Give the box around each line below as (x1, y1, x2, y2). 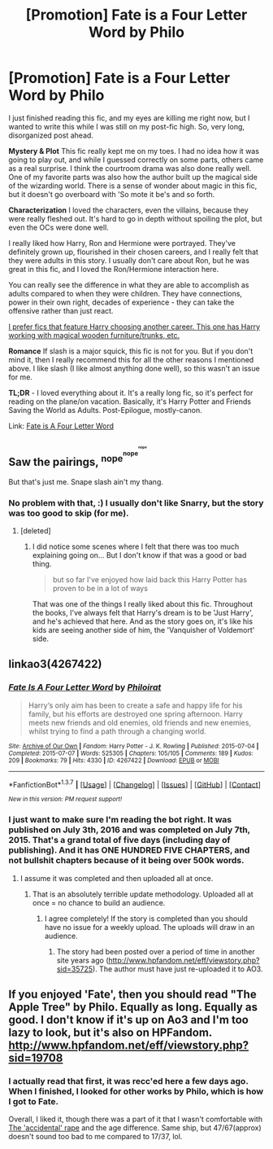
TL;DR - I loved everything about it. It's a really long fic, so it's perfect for (8, 388, 253, 397)
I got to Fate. (8, 1095, 59, 1107)
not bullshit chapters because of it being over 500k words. (8, 855, 245, 866)
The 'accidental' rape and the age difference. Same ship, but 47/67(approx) (8, 1123, 262, 1133)
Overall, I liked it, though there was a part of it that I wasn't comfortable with (8, 1114, 262, 1125)
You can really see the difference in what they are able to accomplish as (8, 279, 249, 290)
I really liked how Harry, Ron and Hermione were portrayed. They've (8, 238, 236, 248)
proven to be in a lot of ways (52, 583, 149, 593)
